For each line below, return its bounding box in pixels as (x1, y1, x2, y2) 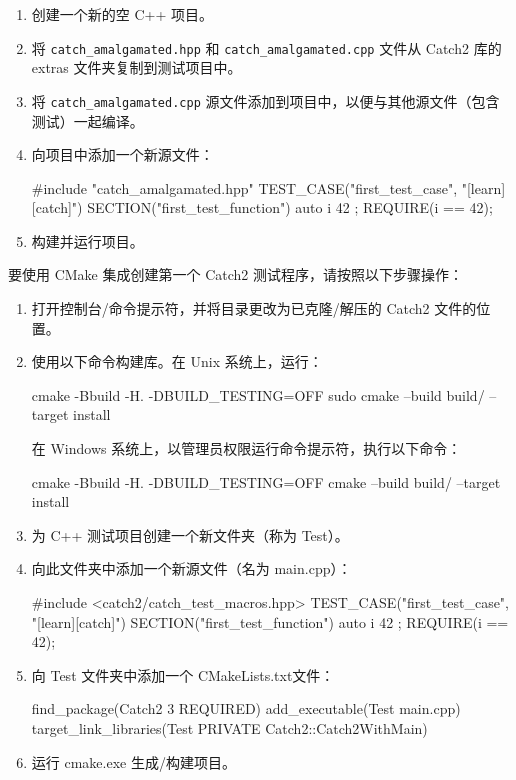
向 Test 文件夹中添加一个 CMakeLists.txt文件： (31, 664, 335, 685)
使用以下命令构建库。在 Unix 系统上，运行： (31, 351, 323, 372)
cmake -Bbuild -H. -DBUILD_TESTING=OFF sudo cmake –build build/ (31, 384, 485, 405)
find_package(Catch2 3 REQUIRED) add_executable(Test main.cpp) (31, 698, 461, 719)
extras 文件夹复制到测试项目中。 (31, 57, 242, 78)
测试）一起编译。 (31, 110, 144, 131)
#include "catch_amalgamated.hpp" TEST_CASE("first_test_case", (31, 177, 458, 198)
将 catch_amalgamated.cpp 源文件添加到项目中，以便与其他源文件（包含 (31, 90, 500, 111)
